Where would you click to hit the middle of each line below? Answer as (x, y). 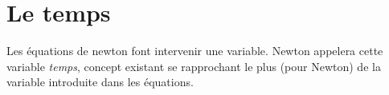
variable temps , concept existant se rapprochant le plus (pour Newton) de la (194, 66)
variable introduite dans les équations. (100, 82)
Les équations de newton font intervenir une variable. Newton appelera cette (195, 51)
